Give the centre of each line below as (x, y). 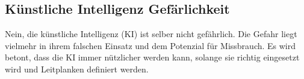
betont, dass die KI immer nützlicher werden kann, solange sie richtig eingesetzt (152, 57)
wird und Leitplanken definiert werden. (77, 69)
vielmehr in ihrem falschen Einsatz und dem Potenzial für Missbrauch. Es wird (150, 45)
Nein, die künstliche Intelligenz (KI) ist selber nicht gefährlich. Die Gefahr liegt (151, 34)
